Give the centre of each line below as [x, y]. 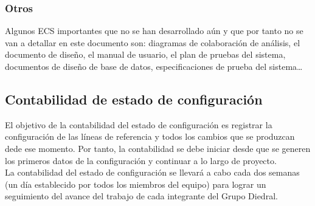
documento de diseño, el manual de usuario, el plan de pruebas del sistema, [145, 54]
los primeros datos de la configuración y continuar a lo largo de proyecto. [141, 160]
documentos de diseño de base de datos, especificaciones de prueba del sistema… [154, 66]
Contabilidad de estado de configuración [134, 99]
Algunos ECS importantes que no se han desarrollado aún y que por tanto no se [154, 31]
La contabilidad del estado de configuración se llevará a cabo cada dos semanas [152, 172]
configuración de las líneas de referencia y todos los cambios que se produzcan [150, 136]
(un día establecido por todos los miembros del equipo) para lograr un [136, 184]
